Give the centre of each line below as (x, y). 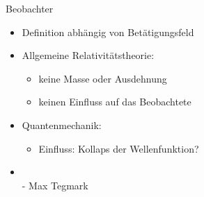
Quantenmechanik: (62, 125)
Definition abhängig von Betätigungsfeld (108, 32)
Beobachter (30, 8)
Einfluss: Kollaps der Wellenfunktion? (119, 148)
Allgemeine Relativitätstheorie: (88, 55)
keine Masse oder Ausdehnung (103, 78)
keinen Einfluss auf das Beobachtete (115, 102)
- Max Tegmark (55, 185)
